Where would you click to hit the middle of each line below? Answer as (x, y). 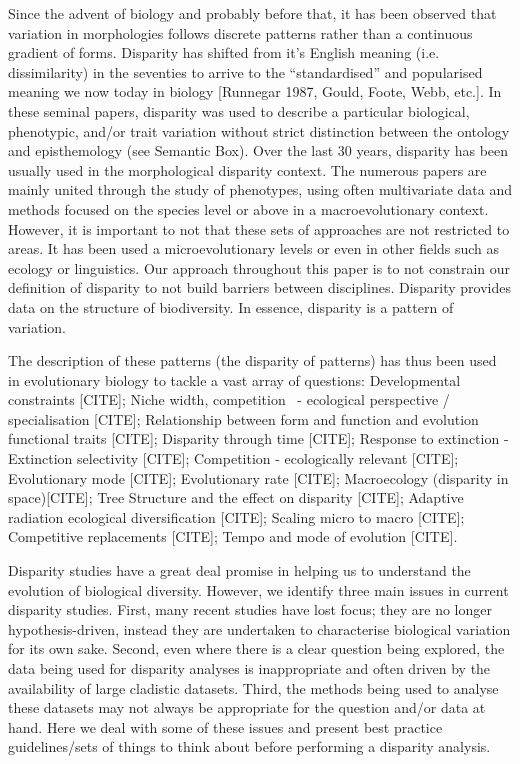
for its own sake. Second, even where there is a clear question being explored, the (256, 648)
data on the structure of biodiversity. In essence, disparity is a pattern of (231, 306)
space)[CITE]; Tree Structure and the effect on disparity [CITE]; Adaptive (236, 497)
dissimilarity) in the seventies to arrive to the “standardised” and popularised (245, 71)
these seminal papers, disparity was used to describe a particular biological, (239, 110)
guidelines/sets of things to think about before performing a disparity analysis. (249, 746)
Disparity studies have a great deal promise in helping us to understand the (239, 570)
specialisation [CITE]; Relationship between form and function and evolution (243, 418)
